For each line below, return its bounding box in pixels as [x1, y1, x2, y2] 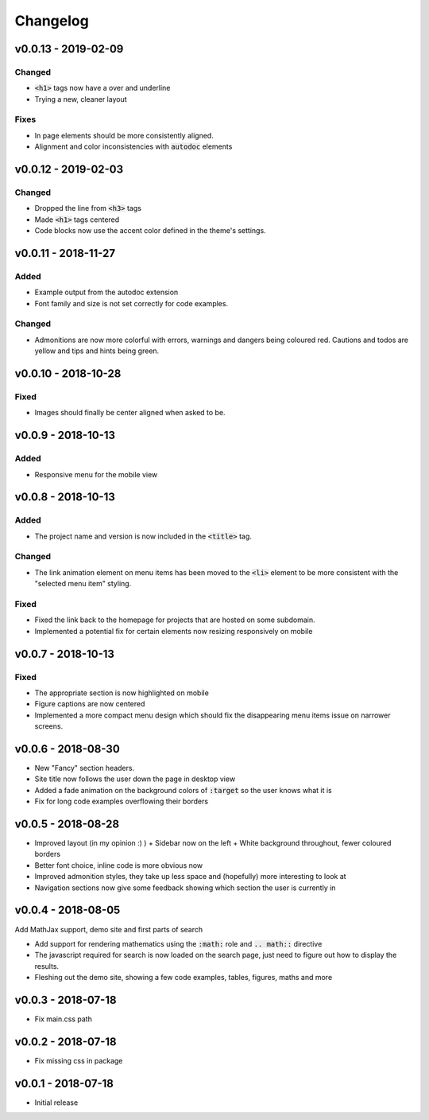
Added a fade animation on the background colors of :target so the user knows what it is [34, 785, 333, 795]
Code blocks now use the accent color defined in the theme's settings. [34, 226, 266, 235]
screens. [34, 721, 64, 731]
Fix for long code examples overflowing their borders [34, 796, 209, 807]
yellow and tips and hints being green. [34, 346, 160, 356]
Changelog [14, 12, 89, 29]
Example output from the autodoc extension [34, 287, 179, 297]
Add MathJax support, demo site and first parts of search [14, 924, 203, 934]
